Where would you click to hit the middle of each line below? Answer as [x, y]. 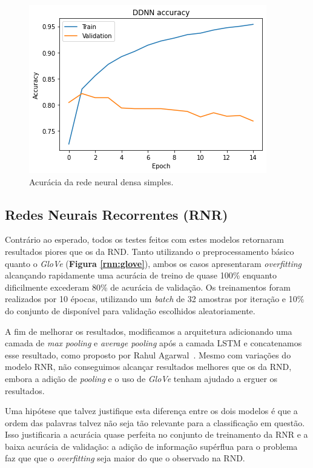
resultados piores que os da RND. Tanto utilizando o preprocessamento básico [150, 251]
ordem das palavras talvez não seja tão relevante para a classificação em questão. [155, 422]
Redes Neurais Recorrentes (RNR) [117, 214]
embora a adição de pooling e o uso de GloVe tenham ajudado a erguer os [141, 378]
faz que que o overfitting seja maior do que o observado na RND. [125, 458]
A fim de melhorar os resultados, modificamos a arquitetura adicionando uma [149, 331]
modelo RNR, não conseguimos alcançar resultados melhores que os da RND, [148, 367]
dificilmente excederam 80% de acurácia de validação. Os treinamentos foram [148, 287]
